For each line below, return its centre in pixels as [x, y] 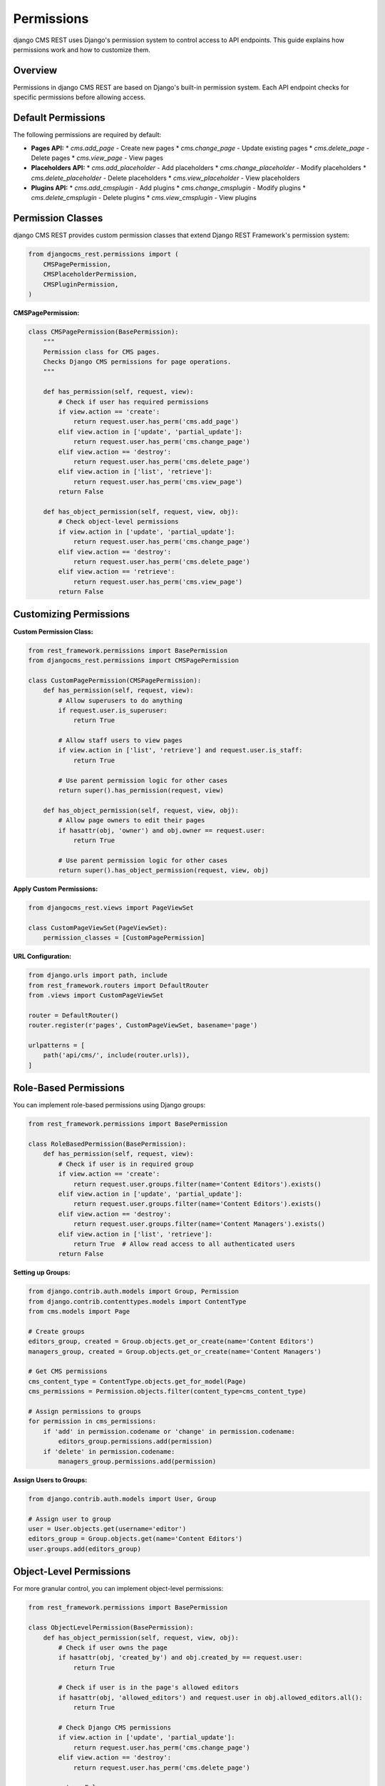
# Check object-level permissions [118, 522]
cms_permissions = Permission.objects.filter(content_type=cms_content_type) [167, 1392]
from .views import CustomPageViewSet [96, 996]
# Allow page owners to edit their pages [132, 820]
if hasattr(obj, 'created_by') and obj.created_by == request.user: [180, 1658]
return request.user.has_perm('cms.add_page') [156, 422]
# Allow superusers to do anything [120, 700]
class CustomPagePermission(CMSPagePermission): [115, 680]
